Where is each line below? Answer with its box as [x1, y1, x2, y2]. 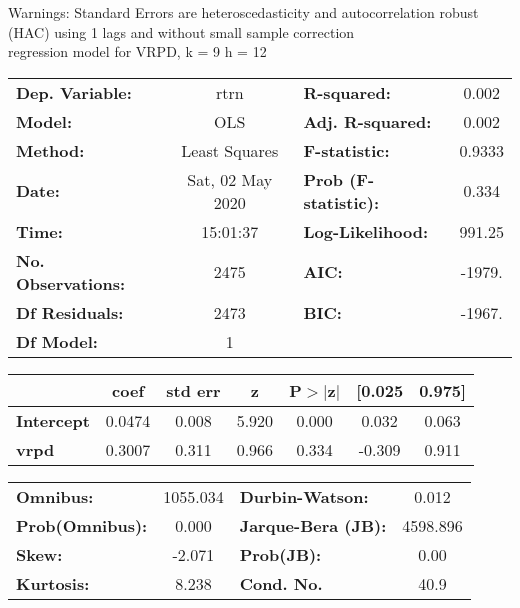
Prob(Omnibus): [16, 513, 148, 537]
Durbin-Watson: [239, 484, 369, 508]
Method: [16, 138, 85, 162]
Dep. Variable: [16, 80, 132, 104]
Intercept [16, 408, 90, 432]
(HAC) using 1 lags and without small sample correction [8, 21, 355, 42]
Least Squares [181, 138, 279, 162]
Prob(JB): [239, 542, 322, 566]
